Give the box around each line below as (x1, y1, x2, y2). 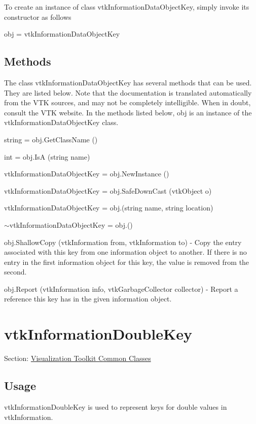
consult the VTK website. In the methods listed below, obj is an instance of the (4, 107, 252, 117)
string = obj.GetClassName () (4, 134, 98, 144)
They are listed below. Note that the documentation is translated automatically (4, 87, 252, 98)
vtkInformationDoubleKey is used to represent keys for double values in (4, 402, 227, 412)
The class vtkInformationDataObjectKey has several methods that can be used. (4, 77, 252, 87)
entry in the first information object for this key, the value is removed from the (4, 256, 249, 267)
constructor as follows (4, 11, 71, 22)
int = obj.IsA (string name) (4, 151, 90, 162)
